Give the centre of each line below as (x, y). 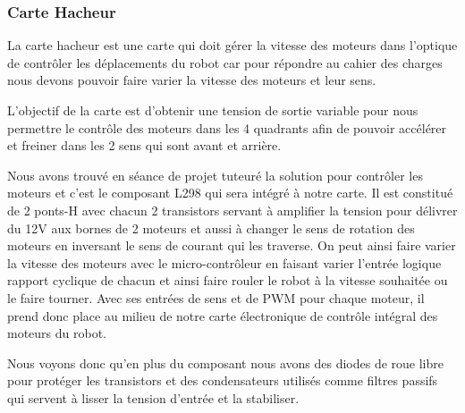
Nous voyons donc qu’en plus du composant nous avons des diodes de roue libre (225, 362)
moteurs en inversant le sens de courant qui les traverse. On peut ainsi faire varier (232, 245)
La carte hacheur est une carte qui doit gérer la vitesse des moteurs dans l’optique (232, 45)
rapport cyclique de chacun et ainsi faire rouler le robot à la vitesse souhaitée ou (228, 280)
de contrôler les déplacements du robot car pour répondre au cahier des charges (225, 62)
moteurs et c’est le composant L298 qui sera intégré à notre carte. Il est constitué (230, 193)
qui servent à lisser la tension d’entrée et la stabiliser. (153, 397)
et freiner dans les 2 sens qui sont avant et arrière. (144, 145)
